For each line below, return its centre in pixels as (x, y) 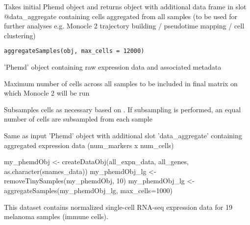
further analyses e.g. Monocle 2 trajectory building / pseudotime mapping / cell (124, 26)
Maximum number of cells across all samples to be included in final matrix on (121, 83)
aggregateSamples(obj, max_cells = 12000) (74, 51)
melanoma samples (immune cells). (56, 216)
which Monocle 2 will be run (47, 93)
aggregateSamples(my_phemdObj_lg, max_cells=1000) (88, 190)
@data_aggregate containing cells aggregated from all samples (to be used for (121, 16)
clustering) (20, 35)
